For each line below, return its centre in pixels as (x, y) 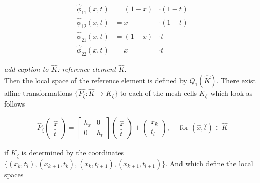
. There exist (236, 80)
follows (15, 103)
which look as (231, 93)
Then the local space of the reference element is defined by (96, 80)
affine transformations (38, 93)
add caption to (27, 69)
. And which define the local (209, 163)
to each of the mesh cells (159, 93)
